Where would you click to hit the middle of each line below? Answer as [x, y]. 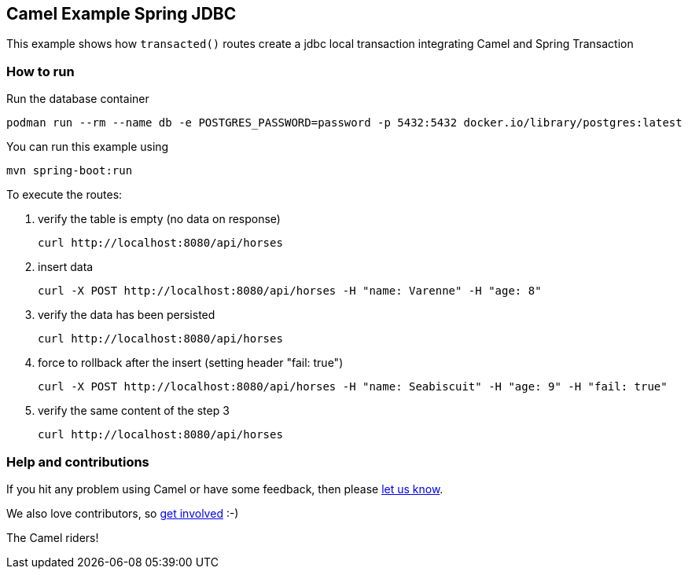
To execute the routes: [64, 195]
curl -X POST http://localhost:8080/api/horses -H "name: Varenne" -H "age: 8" [290, 291]
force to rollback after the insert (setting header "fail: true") [191, 363]
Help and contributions [78, 461]
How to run [40, 71]
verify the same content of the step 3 [134, 411]
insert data [66, 267]
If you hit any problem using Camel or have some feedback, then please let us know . [225, 489]
